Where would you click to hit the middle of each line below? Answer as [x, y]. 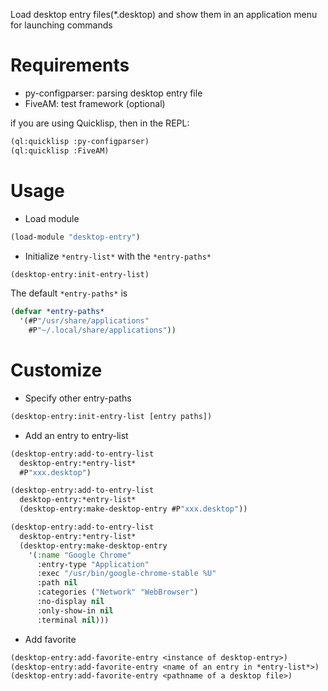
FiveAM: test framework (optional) [95, 103]
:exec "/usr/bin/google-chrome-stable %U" [126, 574]
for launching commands [61, 25]
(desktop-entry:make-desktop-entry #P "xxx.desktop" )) [133, 509]
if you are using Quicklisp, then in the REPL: [100, 123]
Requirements [70, 65]
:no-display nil [70, 602]
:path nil [57, 583]
